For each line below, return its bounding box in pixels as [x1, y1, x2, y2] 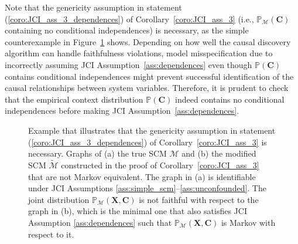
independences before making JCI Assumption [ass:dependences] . [5, 104, 239, 117]
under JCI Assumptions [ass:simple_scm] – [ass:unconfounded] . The [28, 182, 266, 194]
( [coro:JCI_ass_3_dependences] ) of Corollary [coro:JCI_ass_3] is [28, 135, 267, 148]
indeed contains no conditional [175, 93, 285, 105]
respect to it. [28, 228, 74, 240]
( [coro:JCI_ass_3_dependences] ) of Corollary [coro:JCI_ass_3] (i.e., [5, 12, 254, 25]
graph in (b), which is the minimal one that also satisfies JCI [28, 205, 247, 217]
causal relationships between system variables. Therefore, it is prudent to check [5, 82, 289, 94]
